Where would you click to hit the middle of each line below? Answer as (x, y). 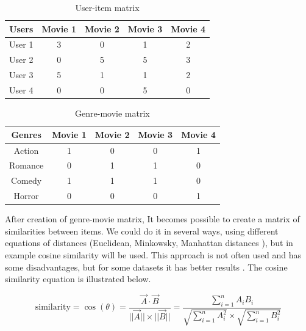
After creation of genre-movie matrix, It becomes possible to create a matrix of (152, 219)
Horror (26, 196)
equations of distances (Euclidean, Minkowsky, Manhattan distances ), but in (149, 243)
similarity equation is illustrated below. (78, 279)
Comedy (27, 180)
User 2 (21, 60)
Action (26, 150)
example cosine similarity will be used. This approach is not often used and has (153, 254)
